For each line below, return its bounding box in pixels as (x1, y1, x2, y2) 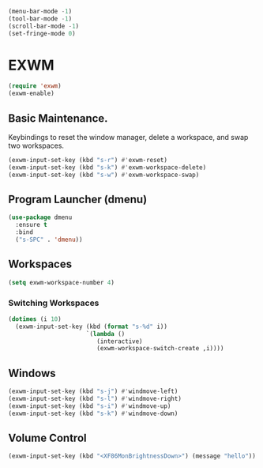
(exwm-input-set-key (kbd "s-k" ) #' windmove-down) (8, 409, 178, 417)
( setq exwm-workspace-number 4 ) (8, 278, 115, 286)
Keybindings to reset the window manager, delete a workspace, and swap (8, 133, 249, 142)
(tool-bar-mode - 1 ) (8, 14, 73, 23)
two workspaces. (8, 141, 65, 150)
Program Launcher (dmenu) (8, 193, 148, 206)
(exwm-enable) (8, 89, 55, 98)
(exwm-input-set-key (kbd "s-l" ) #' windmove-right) (8, 394, 182, 402)
